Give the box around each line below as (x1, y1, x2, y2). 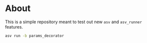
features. (5, 24, 23, 29)
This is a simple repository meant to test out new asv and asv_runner (5, 19, 142, 25)
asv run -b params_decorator (5, 33, 64, 38)
